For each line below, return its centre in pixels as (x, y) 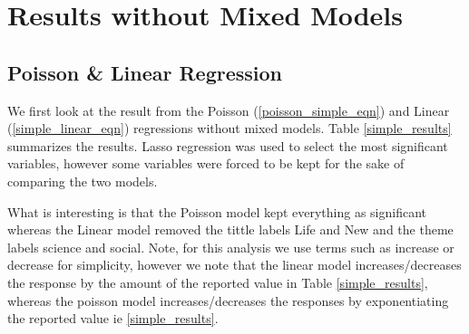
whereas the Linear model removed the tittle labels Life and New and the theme (230, 229)
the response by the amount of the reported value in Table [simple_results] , (218, 282)
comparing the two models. (83, 181)
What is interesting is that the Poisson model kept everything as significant (217, 211)
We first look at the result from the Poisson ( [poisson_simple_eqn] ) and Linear (229, 110)
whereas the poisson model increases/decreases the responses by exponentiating (228, 300)
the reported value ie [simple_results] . (113, 318)
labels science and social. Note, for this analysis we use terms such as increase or (231, 247)
